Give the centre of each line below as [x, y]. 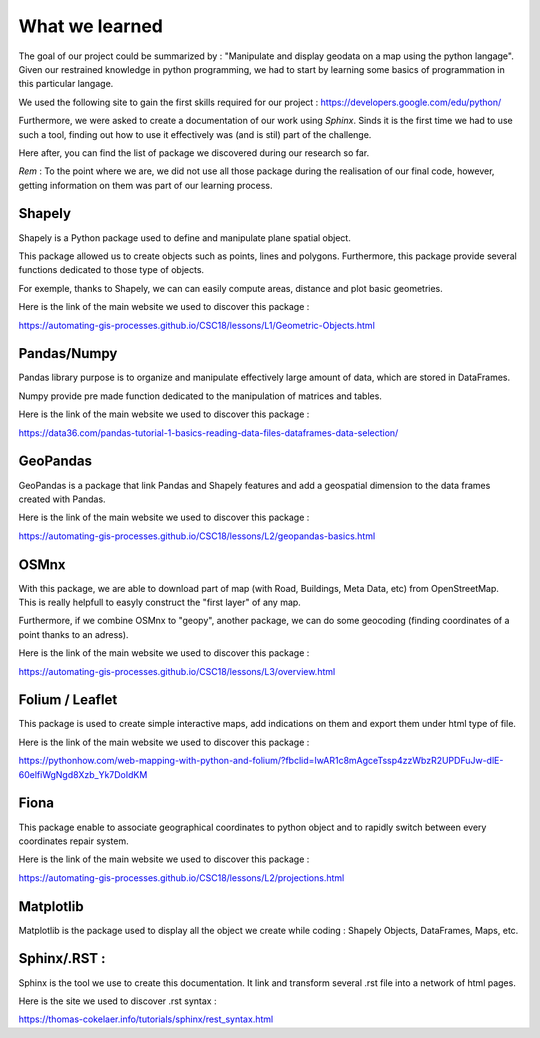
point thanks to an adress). [73, 634]
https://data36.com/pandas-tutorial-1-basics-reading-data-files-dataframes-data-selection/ [208, 432]
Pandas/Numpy [68, 353]
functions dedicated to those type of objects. [111, 270]
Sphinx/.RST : [62, 958]
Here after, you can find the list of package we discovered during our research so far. [194, 152]
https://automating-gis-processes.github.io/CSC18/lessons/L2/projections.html [181, 877]
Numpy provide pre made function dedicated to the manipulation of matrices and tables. [200, 396]
